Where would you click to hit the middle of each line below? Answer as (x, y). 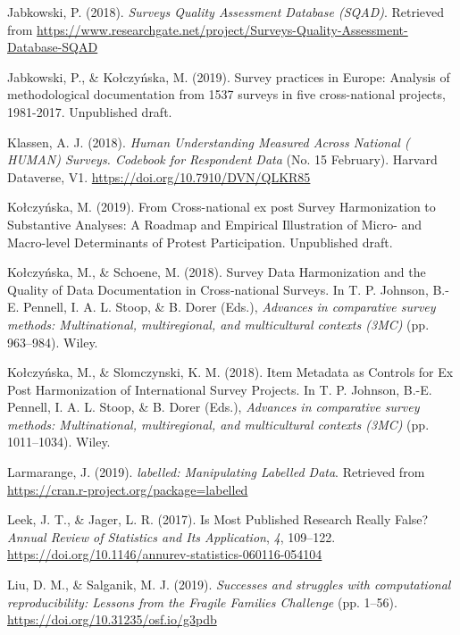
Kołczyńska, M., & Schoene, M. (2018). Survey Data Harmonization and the (217, 272)
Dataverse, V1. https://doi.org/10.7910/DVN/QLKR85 (159, 176)
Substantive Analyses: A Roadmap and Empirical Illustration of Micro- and (215, 224)
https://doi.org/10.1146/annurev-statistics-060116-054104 (165, 554)
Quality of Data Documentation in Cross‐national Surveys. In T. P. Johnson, (218, 289)
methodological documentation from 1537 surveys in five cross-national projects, (226, 94)
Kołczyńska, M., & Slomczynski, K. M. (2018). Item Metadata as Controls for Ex (230, 372)
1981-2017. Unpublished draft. (90, 111)
